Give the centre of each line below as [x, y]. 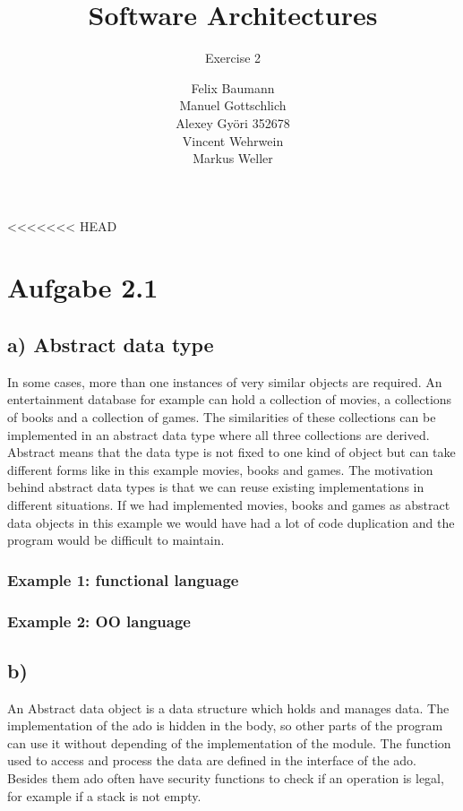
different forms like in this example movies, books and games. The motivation [220, 469]
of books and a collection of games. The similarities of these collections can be [222, 417]
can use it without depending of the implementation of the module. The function [229, 742]
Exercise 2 [233, 58]
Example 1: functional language [123, 579]
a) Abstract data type [111, 345]
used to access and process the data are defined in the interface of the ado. [212, 760]
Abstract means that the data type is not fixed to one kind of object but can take [231, 452]
